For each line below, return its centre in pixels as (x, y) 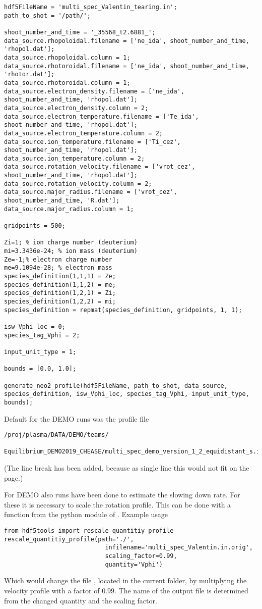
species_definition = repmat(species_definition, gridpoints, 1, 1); (123, 310)
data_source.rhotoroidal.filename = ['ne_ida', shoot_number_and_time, (127, 66)
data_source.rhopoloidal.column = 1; (67, 57)
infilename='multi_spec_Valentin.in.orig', (179, 548)
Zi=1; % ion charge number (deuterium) (71, 243)
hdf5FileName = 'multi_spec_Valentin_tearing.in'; (91, 7)
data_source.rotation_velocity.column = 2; (78, 184)
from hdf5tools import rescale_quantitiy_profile (89, 531)
